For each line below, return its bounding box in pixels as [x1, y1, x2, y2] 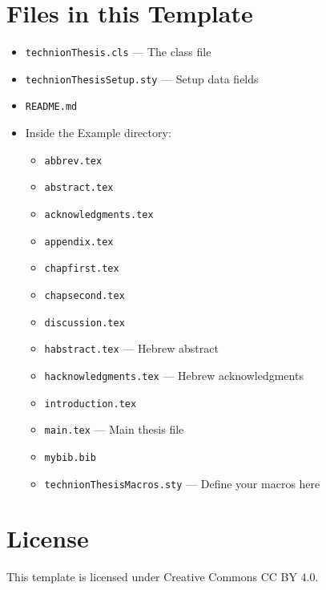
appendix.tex [44, 236, 114, 248]
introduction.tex [44, 398, 137, 410]
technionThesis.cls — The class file [25, 43, 211, 60]
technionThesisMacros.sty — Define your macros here [44, 475, 320, 491]
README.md [25, 101, 78, 113]
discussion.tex [44, 317, 125, 329]
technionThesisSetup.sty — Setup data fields [25, 70, 259, 87]
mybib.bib [44, 451, 97, 463]
